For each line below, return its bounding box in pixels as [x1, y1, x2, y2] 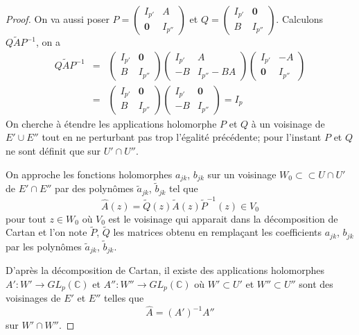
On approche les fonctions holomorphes [6, 166, 173, 181]
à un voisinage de [251, 116, 325, 130]
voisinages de [6, 291, 61, 305]
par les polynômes [6, 239, 82, 253]
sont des [299, 277, 333, 291]
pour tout [6, 211, 46, 225]
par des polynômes [55, 181, 134, 196]
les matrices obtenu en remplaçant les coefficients [113, 225, 322, 239]
